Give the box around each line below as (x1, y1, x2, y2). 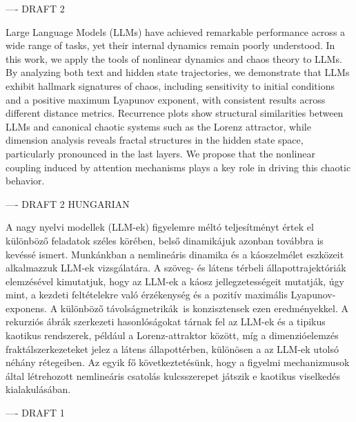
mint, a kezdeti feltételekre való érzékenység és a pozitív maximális (6, 287, 288, 302)
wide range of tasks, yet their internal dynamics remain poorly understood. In (6, 38, 335, 52)
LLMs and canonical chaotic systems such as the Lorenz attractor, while (6, 119, 311, 133)
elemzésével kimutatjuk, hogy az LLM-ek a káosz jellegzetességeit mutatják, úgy (6, 274, 345, 288)
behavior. (6, 173, 45, 188)
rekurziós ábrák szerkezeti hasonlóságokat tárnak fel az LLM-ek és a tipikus (6, 314, 326, 329)
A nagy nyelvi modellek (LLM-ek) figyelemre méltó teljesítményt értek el (6, 220, 314, 234)
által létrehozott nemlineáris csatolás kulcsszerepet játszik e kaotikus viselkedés (6, 368, 340, 383)
